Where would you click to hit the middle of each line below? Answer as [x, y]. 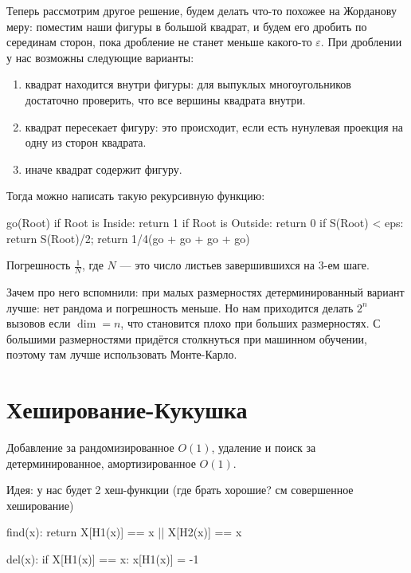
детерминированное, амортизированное [101, 463]
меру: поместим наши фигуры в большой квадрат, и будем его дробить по [187, 26]
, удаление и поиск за [264, 447]
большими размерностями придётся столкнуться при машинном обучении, [187, 338]
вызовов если [39, 323]
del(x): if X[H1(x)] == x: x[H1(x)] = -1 [103, 559]
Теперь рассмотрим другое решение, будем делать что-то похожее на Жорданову [202, 10]
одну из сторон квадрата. [86, 142]
